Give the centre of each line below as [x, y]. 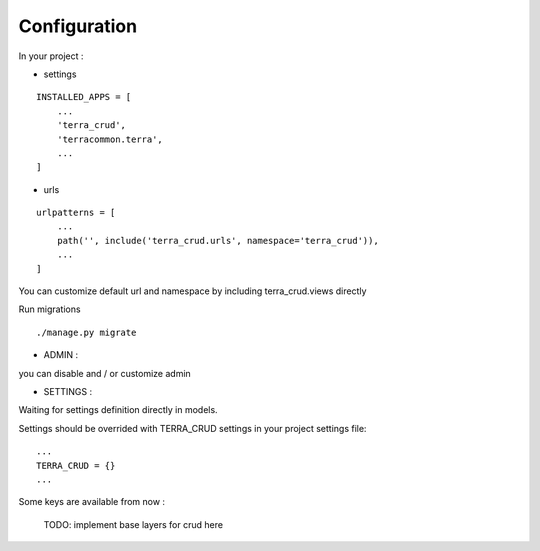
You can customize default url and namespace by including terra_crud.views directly [192, 291]
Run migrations [49, 309]
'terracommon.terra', [110, 139]
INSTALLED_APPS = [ [84, 97]
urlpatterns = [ [76, 213]
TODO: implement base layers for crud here [133, 524]
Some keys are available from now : [91, 502]
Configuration [78, 26]
